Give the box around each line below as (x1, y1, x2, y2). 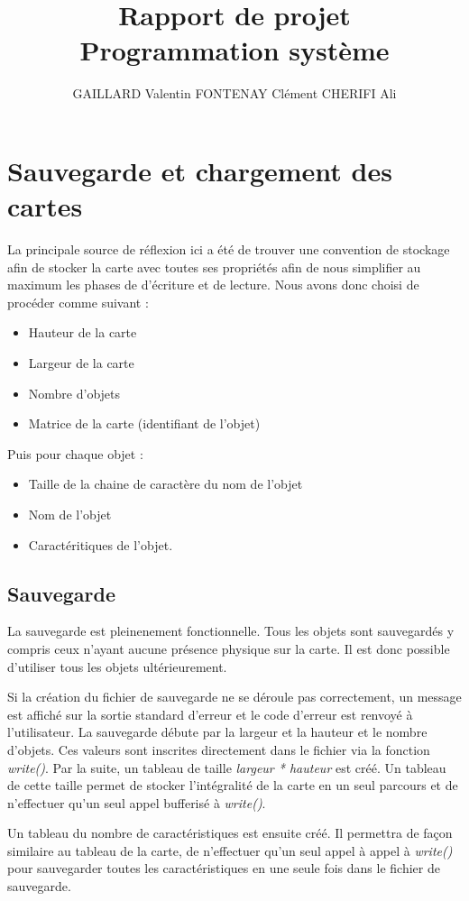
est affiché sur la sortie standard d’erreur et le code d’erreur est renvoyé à (7, 704, 413, 723)
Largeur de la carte (28, 354, 134, 372)
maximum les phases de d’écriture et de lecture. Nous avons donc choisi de (7, 275, 419, 294)
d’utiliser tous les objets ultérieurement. (7, 657, 227, 676)
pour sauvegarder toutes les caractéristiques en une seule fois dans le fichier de (7, 859, 440, 878)
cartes (7, 188, 83, 225)
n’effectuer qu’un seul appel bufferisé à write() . (7, 793, 266, 812)
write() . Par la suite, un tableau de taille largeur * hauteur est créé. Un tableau (7, 758, 446, 777)
